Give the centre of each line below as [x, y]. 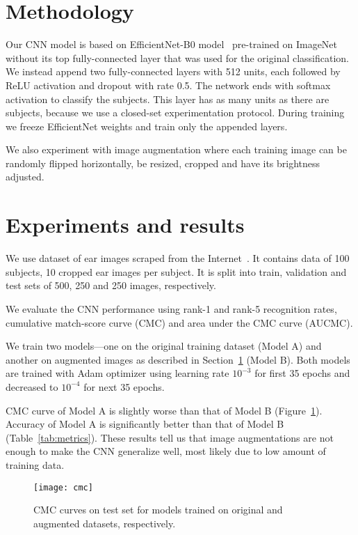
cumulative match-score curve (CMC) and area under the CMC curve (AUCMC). [179, 322]
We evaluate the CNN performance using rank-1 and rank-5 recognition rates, [171, 308]
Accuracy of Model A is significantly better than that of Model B [145, 424]
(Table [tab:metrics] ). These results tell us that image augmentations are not [170, 437]
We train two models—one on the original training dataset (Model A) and [164, 346]
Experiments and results [125, 225]
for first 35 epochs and [302, 373]
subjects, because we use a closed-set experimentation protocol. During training [175, 113]
